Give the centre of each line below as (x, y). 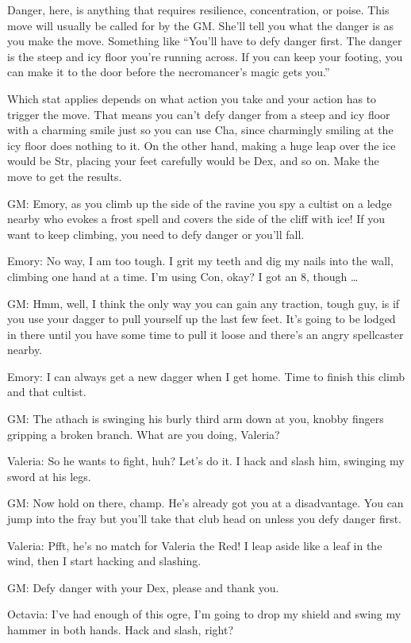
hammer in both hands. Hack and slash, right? (120, 630)
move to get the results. (65, 176)
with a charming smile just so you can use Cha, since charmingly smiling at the (200, 130)
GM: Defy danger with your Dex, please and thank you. (143, 587)
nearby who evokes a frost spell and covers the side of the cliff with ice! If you (196, 219)
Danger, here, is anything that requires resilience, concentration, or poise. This (198, 10)
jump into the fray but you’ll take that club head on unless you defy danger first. (205, 519)
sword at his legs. (49, 476)
